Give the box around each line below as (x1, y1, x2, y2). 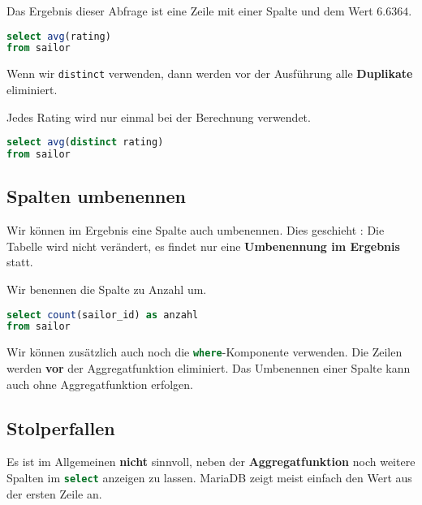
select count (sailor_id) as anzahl (6, 309, 199, 321)
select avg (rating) (6, 30, 111, 42)
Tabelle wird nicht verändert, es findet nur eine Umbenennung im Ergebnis (6, 237, 400, 254)
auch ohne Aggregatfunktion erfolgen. (6, 375, 193, 392)
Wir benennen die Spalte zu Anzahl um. (6, 280, 207, 297)
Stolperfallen (6, 415, 115, 440)
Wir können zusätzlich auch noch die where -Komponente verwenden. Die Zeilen (6, 343, 403, 360)
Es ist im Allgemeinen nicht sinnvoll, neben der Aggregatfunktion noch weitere (6, 453, 416, 470)
